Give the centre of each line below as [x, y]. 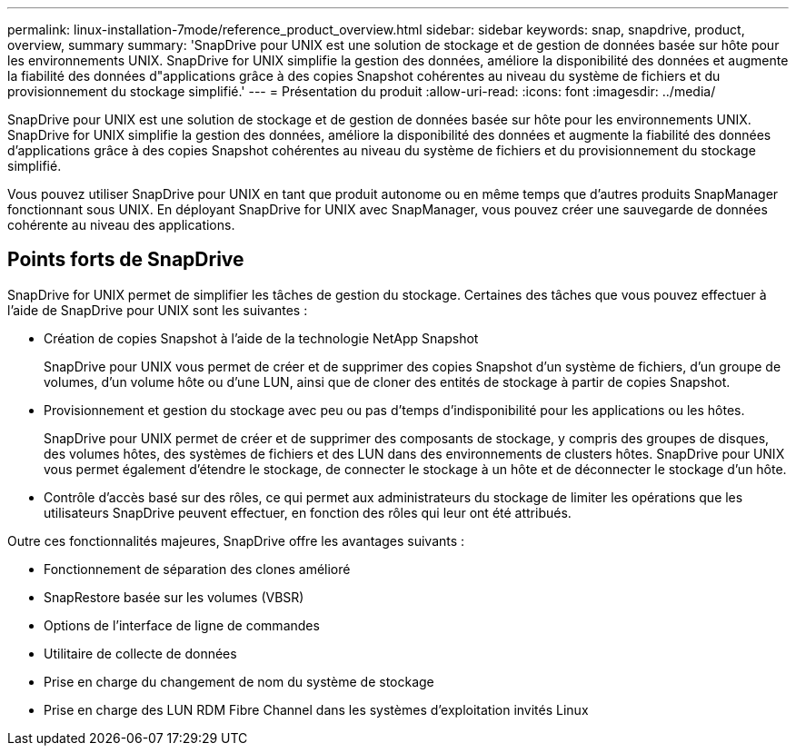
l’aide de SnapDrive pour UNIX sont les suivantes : [158, 310]
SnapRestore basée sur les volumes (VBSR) [174, 597]
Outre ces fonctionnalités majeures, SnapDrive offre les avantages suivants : [236, 540]
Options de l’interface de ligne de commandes [182, 625]
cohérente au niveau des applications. [121, 225]
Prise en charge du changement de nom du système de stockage [239, 681]
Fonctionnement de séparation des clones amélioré [197, 569]
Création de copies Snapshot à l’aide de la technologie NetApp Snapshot [261, 338]
